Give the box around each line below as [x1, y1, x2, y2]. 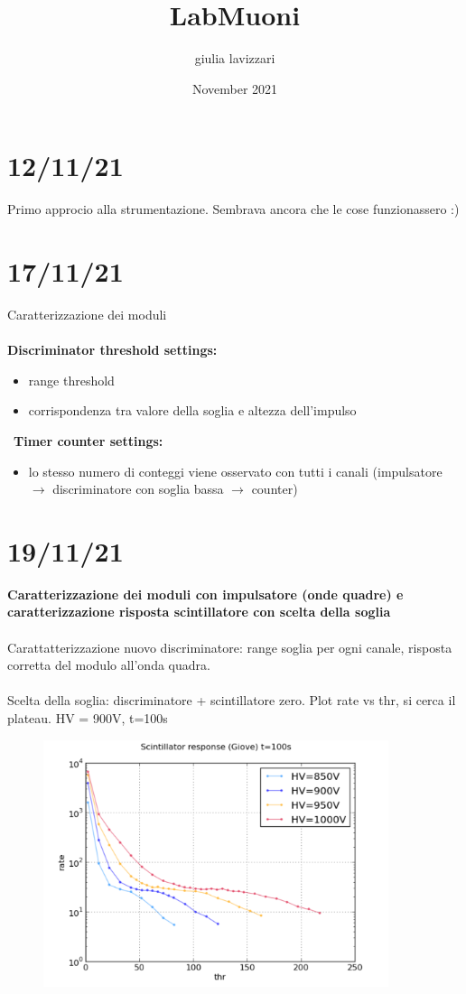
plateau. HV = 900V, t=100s [7, 709, 168, 727]
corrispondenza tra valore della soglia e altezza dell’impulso [28, 401, 357, 420]
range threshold [28, 370, 115, 389]
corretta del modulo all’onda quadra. [7, 655, 210, 674]
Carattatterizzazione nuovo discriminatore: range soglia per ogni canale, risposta [7, 637, 452, 656]
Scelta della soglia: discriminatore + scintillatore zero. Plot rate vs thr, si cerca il [7, 691, 456, 710]
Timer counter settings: [14, 431, 163, 450]
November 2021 [191, 79, 278, 98]
